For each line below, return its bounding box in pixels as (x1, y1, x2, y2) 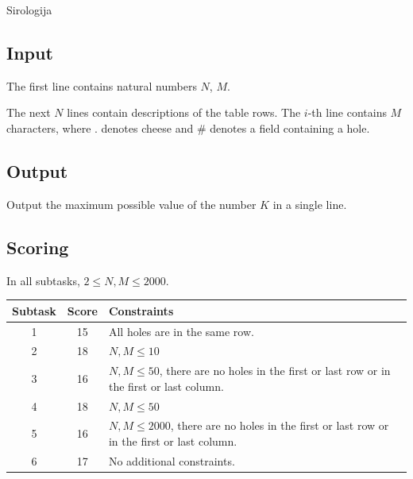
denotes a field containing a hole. (210, 119, 370, 136)
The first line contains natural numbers (6, 77, 197, 94)
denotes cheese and (101, 119, 194, 136)
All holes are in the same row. (108, 323, 254, 339)
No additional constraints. (108, 452, 235, 469)
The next (6, 104, 51, 121)
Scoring (6, 234, 69, 259)
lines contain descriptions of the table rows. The (67, 104, 301, 121)
